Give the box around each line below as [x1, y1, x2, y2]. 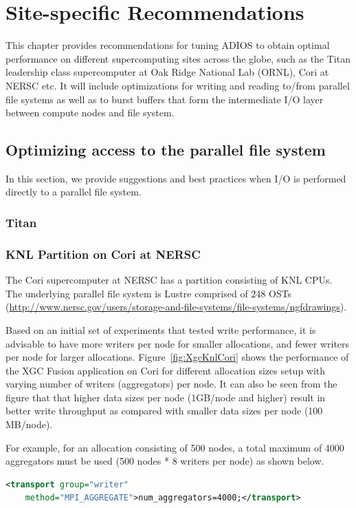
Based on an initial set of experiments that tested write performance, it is [5, 322, 316, 337]
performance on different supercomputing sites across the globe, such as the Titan [5, 51, 351, 65]
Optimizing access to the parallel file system [5, 139, 326, 160]
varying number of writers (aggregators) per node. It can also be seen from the [5, 377, 337, 391]
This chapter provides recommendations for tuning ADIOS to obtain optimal [5, 38, 330, 52]
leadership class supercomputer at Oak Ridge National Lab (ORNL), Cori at [5, 65, 329, 79]
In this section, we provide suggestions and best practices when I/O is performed [5, 171, 346, 185]
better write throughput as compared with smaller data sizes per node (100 [5, 403, 323, 418]
